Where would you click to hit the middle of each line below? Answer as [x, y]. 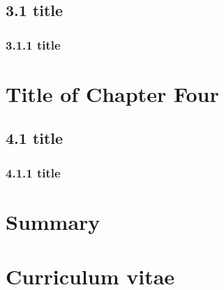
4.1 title [35, 138]
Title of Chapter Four [112, 93]
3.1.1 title [33, 44]
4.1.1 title [33, 172]
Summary [53, 221]
